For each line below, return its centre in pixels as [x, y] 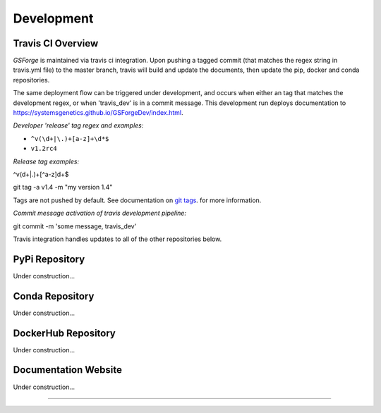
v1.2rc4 [44, 149]
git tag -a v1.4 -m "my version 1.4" [63, 187]
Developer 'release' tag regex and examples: [78, 125]
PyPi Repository [49, 259]
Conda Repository [54, 296]
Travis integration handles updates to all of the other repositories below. [117, 239]
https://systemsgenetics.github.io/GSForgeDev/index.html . [98, 113]
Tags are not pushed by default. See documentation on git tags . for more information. [137, 200]
